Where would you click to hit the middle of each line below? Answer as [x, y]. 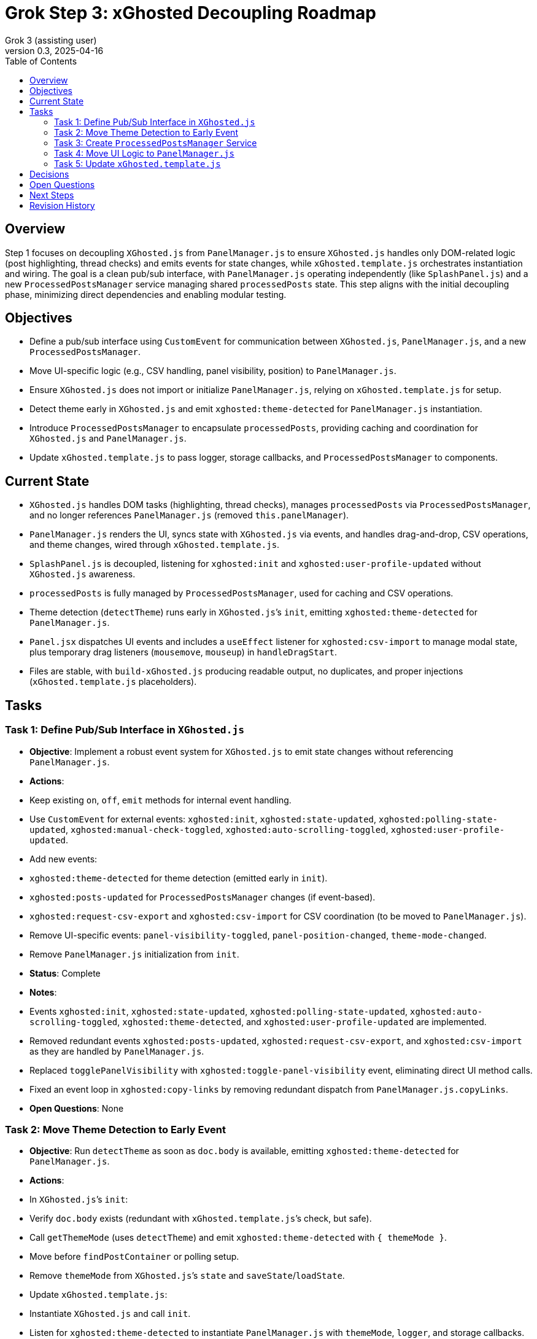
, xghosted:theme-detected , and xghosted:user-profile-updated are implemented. [302, 1021]
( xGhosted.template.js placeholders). [113, 682]
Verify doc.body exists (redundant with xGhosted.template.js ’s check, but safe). [201, 1219]
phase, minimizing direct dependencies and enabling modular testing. [146, 294]
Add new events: [64, 859]
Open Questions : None [77, 1108]
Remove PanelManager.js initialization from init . [134, 954]
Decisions [49, 174]
